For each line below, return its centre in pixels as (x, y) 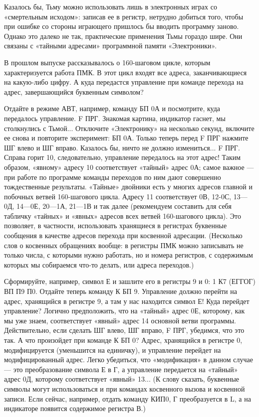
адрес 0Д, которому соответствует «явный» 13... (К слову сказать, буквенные (122, 379)
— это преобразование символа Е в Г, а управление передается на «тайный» (121, 369)
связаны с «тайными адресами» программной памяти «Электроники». (111, 46)
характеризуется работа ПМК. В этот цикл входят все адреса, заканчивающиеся (126, 72)
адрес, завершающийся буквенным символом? (74, 91)
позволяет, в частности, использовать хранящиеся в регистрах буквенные (116, 225)
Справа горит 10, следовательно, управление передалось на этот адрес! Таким (123, 157)
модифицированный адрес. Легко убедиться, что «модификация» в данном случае (129, 359)
